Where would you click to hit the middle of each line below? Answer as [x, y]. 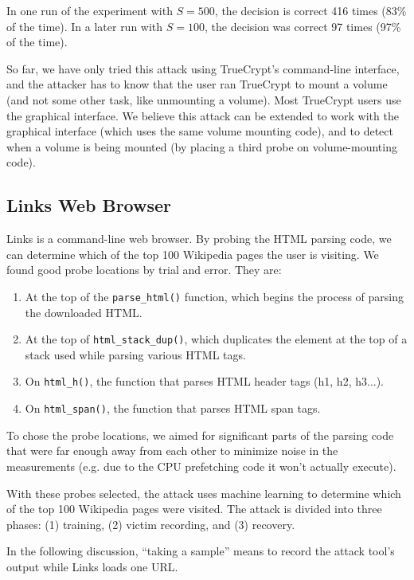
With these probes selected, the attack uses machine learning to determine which [204, 493]
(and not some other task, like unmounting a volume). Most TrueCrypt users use [204, 99]
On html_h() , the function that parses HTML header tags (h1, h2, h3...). [205, 381]
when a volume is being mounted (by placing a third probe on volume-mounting [202, 146]
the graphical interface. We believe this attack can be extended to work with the [203, 115]
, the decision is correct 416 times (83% [310, 10]
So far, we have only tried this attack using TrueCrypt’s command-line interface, [203, 68]
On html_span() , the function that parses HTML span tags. [173, 408]
